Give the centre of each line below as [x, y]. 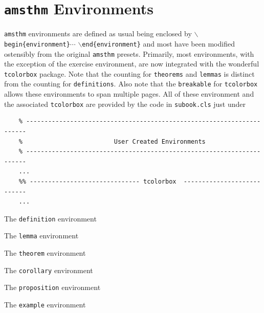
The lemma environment [41, 236]
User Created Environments [160, 141]
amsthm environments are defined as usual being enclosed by [98, 33]
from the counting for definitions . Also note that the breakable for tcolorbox [131, 84]
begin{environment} [37, 44]
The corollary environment [49, 270]
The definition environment [50, 218]
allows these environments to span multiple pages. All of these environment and [129, 94]
